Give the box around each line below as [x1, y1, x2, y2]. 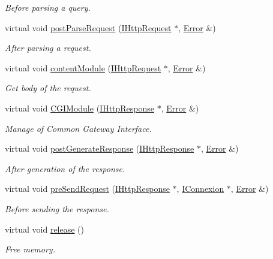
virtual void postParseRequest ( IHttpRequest [5, 21, 172, 34]
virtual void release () [5, 222, 85, 235]
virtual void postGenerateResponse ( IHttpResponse [5, 142, 194, 155]
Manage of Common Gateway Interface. [5, 122, 152, 134]
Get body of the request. [5, 82, 91, 94]
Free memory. [5, 243, 55, 255]
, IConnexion [176, 182, 224, 195]
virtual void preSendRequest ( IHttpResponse [5, 182, 170, 195]
